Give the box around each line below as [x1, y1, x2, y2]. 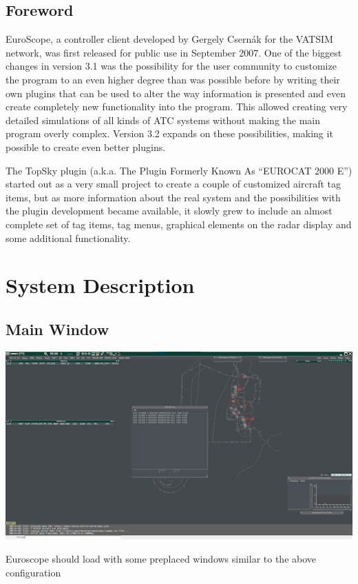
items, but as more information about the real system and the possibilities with [6, 190, 341, 204]
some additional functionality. [6, 230, 131, 245]
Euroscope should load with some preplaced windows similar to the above [6, 551, 317, 565]
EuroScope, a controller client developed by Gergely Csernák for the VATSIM [6, 32, 333, 46]
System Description [6, 271, 195, 299]
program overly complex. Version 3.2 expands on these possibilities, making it [6, 126, 333, 141]
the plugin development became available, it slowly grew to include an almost [6, 203, 333, 218]
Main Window [6, 318, 109, 339]
